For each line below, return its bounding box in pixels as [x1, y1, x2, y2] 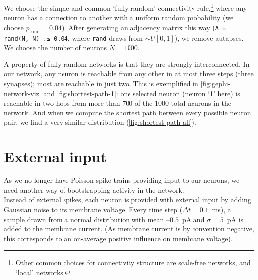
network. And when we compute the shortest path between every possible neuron [4, 107, 251, 117]
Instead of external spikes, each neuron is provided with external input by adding [4, 194, 251, 205]
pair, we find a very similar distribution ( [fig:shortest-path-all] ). [4, 117, 196, 127]
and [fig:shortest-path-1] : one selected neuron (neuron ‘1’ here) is [43, 88, 240, 98]
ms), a [212, 204, 231, 214]
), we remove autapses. [174, 32, 244, 43]
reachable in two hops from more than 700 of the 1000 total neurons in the [4, 98, 232, 108]
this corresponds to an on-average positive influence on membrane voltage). [4, 233, 233, 243]
